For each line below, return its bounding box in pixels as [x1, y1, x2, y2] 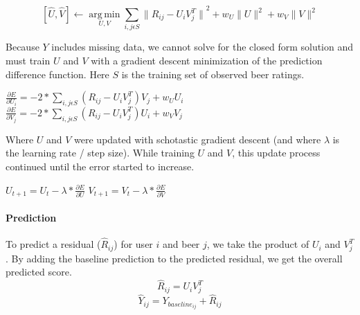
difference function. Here [6, 66, 109, 81]
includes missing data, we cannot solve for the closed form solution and [51, 39, 354, 54]
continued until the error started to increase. [6, 159, 195, 174]
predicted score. [6, 264, 72, 279]
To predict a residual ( [6, 237, 101, 251]
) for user [114, 237, 153, 251]
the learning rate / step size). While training [6, 145, 195, 160]
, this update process [232, 145, 321, 160]
